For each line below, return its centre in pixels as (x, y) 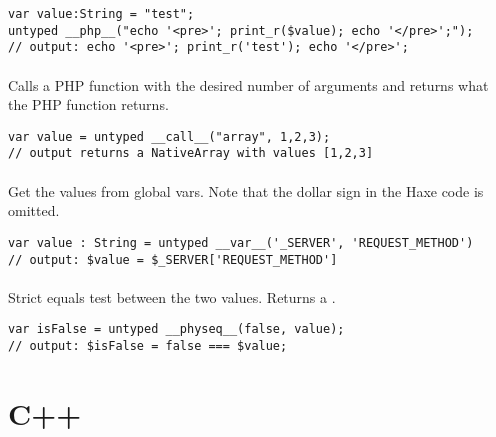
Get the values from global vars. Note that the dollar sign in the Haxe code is (246, 190)
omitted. (34, 210)
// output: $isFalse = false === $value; (148, 346)
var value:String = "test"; (101, 14)
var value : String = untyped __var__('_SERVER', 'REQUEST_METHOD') (241, 242)
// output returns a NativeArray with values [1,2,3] (191, 153)
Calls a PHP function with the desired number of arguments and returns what (248, 84)
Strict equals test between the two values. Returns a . (172, 296)
